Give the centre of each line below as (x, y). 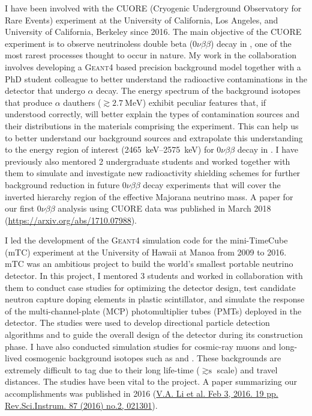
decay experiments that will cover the (212, 184)
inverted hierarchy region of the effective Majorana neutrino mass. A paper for (149, 196)
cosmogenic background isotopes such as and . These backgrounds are (153, 358)
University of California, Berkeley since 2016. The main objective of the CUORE (153, 32)
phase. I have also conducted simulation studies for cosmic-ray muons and (141, 346)
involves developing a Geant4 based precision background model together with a (153, 66)
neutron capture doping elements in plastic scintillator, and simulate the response (155, 299)
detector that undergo (45, 90)
